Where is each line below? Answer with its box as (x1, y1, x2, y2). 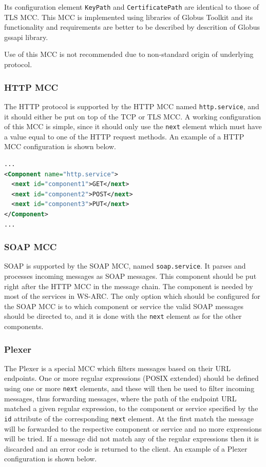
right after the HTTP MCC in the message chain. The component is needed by (4, 280, 253, 291)
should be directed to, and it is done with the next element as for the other (4, 311, 242, 321)
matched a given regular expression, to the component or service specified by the (4, 403, 258, 414)
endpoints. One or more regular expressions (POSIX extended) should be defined (4, 373, 259, 383)
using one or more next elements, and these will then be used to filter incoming (4, 383, 255, 393)
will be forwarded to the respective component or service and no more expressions (4, 423, 262, 434)
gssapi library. (4, 31, 48, 42)
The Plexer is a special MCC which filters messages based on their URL (4, 362, 231, 373)
